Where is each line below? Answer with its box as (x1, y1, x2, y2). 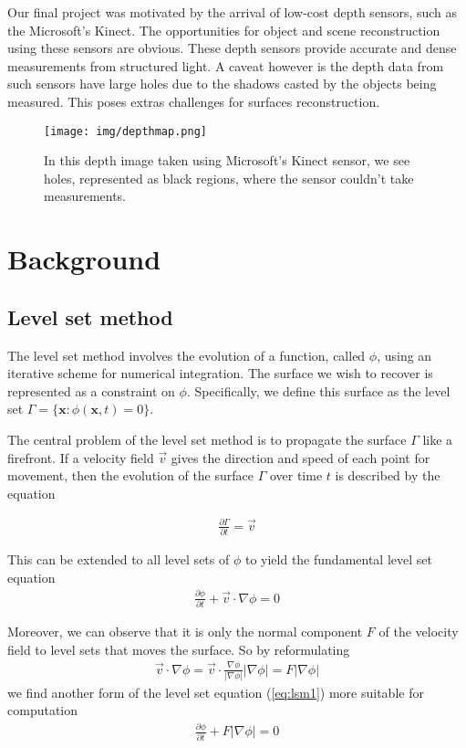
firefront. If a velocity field (7, 448, 154, 467)
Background (7, 240, 161, 278)
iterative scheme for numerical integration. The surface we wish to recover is (7, 363, 433, 383)
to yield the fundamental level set (244, 550, 432, 569)
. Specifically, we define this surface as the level (186, 381, 450, 400)
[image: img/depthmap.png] (44, 124, 207, 138)
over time (269, 466, 323, 485)
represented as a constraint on (7, 381, 175, 400)
